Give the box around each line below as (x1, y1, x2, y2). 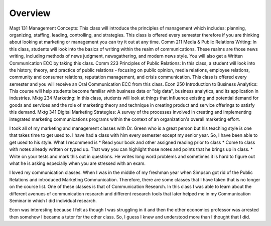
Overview (9, 8, 51, 19)
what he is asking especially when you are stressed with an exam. (9, 160, 146, 166)
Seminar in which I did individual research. (9, 197, 97, 203)
